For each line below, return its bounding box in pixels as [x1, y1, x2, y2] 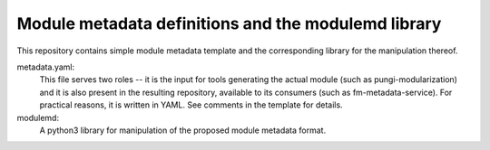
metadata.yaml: [16, 61, 75, 72]
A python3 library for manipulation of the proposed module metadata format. [39, 125, 327, 136]
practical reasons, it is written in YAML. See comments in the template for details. [39, 99, 344, 110]
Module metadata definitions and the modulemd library [16, 14, 442, 33]
